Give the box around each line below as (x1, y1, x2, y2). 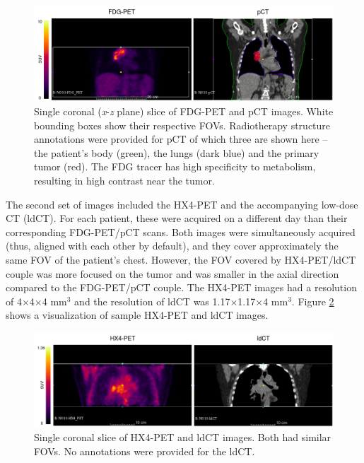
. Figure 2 (291, 293, 334, 308)
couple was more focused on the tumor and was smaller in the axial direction (6, 266, 339, 281)
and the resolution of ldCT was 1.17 (74, 293, 230, 308)
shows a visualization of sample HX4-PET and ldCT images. (6, 307, 269, 322)
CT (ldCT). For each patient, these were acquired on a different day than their (6, 211, 348, 225)
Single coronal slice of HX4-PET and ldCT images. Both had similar (34, 430, 331, 445)
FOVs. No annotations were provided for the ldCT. (34, 443, 255, 458)
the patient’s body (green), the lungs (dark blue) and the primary (34, 145, 319, 160)
